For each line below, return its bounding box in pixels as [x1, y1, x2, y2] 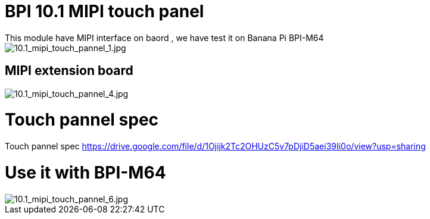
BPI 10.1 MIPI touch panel [5, 1, 204, 21]
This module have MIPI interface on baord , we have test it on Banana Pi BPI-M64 [5, 32, 324, 43]
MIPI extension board [5, 63, 133, 79]
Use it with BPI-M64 [5, 162, 166, 183]
